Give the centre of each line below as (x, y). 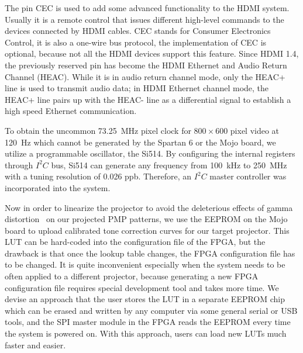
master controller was (248, 176)
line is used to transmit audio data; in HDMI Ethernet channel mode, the (137, 88)
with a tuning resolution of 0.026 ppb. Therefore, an (98, 176)
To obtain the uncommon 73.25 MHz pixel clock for (98, 130)
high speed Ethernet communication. (71, 111)
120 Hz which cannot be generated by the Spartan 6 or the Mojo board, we (140, 142)
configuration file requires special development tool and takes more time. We (142, 287)
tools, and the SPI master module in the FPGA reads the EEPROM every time (148, 322)
